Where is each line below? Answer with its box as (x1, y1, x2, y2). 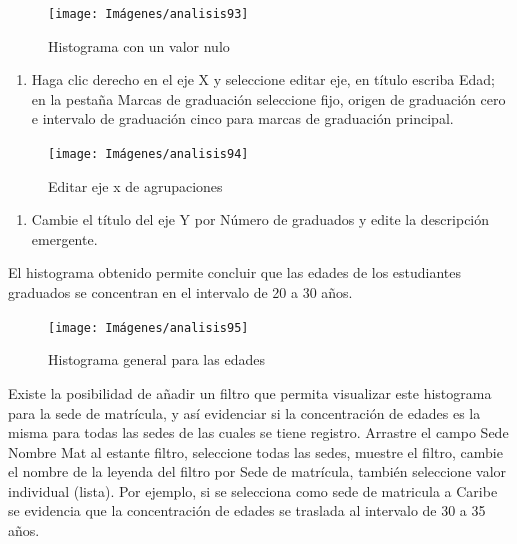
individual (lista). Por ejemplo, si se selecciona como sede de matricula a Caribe (8, 480, 498, 501)
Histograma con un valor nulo (48, 35, 230, 56)
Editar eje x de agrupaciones (48, 175, 223, 196)
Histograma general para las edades (48, 349, 265, 370)
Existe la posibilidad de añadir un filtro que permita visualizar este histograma (8, 382, 492, 403)
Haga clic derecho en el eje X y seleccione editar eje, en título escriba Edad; (31, 69, 495, 90)
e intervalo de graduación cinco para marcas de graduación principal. (31, 108, 454, 129)
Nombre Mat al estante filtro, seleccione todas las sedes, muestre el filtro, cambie (8, 441, 503, 462)
